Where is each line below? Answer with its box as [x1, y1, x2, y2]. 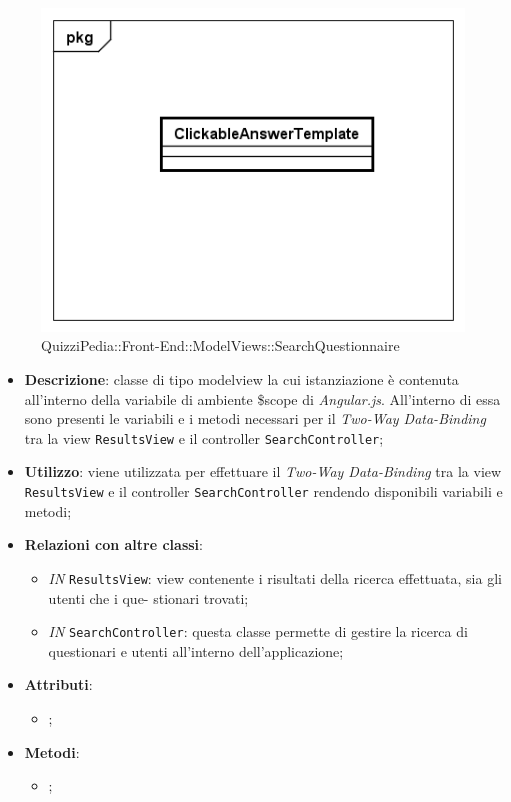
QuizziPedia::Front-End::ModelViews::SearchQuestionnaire [41, 335, 400, 356]
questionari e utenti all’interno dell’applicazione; [48, 640, 344, 661]
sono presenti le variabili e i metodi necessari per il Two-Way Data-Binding [24, 408, 486, 429]
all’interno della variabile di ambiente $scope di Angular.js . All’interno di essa [24, 388, 501, 409]
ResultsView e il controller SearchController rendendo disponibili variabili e [24, 481, 503, 502]
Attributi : [24, 674, 93, 695]
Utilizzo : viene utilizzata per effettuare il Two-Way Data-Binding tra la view [24, 461, 502, 482]
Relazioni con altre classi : [24, 534, 203, 555]
